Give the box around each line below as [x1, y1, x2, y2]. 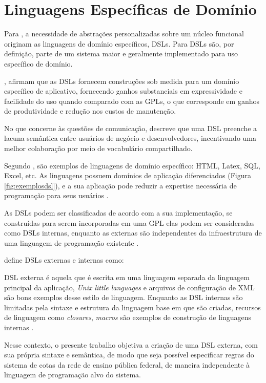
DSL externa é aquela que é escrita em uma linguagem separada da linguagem [4, 272, 250, 282]
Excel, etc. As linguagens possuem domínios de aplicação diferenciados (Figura [4, 170, 251, 181]
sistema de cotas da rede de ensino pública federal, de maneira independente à [4, 359, 250, 370]
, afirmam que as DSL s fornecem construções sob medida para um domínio [4, 75, 239, 86]
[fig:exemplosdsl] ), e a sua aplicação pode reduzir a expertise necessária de [4, 180, 237, 190]
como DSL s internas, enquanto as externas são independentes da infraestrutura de [4, 227, 262, 238]
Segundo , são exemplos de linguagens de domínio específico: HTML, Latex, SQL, [4, 160, 260, 171]
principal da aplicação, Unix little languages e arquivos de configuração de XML [4, 282, 255, 292]
